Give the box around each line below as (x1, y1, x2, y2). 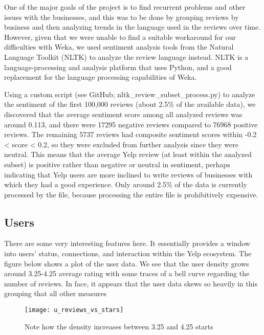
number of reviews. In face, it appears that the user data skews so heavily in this (4, 278, 257, 288)
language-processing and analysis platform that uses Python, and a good (4, 61, 232, 72)
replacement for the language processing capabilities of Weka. (4, 72, 197, 82)
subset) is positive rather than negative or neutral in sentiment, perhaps (4, 159, 230, 169)
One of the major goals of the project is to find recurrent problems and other (4, 2, 246, 12)
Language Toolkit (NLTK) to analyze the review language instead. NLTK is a (4, 51, 249, 62)
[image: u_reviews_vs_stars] (25, 306, 124, 314)
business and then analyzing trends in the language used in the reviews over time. (4, 21, 261, 32)
